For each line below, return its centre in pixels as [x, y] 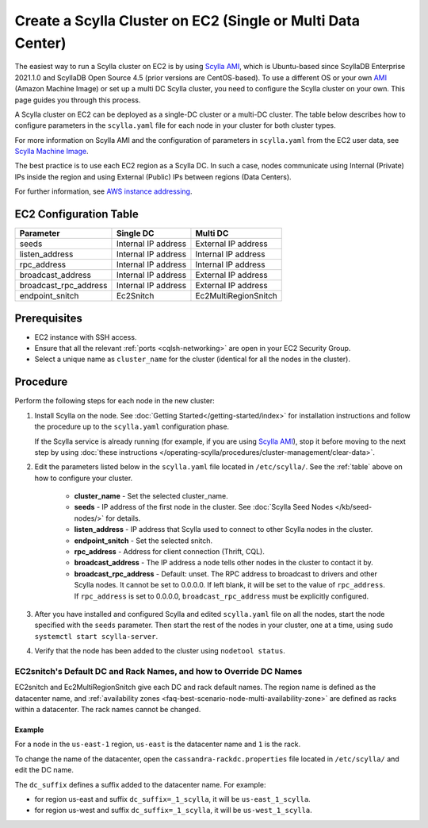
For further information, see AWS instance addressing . [103, 191]
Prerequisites [48, 318]
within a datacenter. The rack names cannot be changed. [108, 710]
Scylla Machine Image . [52, 152]
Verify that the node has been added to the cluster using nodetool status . [160, 651]
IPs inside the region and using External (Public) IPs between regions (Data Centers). [153, 177]
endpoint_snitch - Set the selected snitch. [143, 541]
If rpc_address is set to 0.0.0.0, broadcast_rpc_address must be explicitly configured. [222, 596]
